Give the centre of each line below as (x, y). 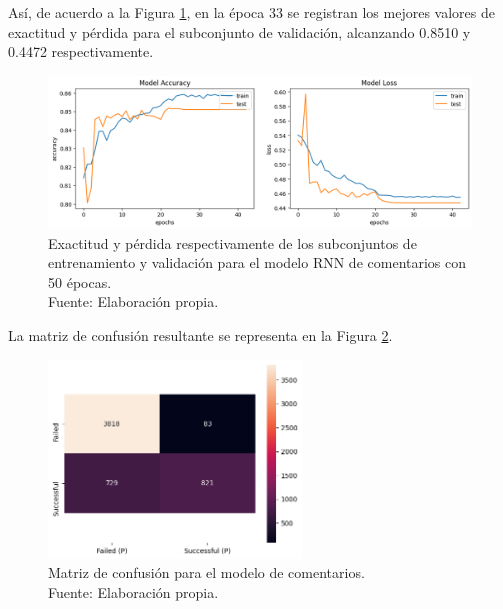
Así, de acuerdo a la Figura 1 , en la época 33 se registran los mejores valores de (251, 12)
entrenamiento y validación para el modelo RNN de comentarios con (257, 262)
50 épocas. (80, 281)
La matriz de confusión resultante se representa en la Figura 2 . (200, 334)
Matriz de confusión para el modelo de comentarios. (206, 572)
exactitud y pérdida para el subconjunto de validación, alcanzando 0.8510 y (239, 31)
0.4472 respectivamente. (81, 51)
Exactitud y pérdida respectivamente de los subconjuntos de (232, 242)
